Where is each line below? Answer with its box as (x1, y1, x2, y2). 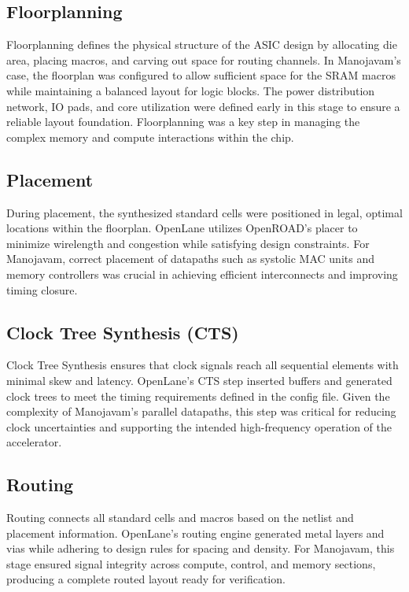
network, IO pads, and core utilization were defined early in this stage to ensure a (6, 98, 400, 114)
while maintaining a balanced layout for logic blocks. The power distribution (6, 82, 375, 98)
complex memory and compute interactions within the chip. (6, 128, 294, 145)
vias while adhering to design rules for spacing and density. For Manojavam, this (6, 540, 395, 557)
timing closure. (6, 281, 78, 298)
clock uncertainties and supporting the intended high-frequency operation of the (6, 418, 392, 435)
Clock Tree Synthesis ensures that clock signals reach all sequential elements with (6, 357, 399, 373)
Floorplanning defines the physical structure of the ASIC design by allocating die (6, 36, 397, 53)
